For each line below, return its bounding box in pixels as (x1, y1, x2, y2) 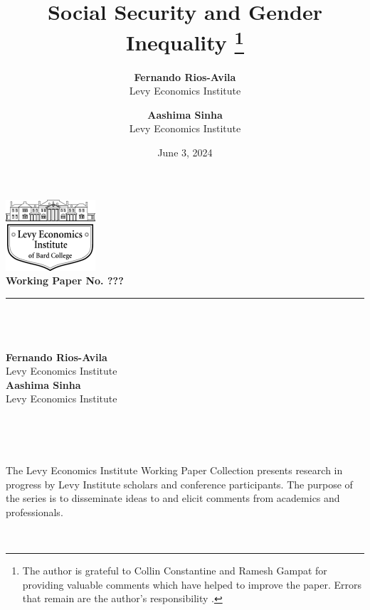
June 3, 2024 (157, 145, 213, 160)
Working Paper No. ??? (6, 273, 124, 288)
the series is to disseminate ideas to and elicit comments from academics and (6, 491, 340, 505)
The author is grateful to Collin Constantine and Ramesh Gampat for (22, 563, 327, 578)
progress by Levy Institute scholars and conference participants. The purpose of (6, 476, 353, 491)
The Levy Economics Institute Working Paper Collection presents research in (6, 463, 343, 478)
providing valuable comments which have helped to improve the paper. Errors (22, 577, 362, 592)
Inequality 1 (125, 25, 245, 57)
